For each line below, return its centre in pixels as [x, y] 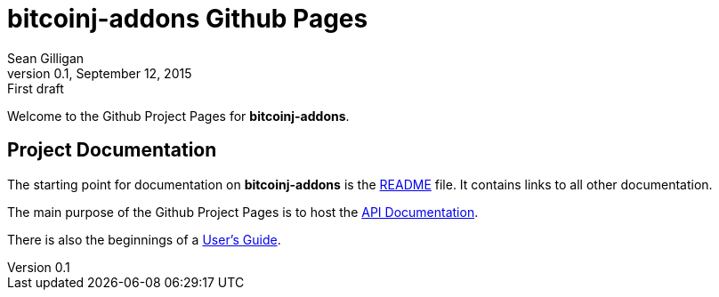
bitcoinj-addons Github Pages [188, 19]
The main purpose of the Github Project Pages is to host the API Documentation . [243, 212]
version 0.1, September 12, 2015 [100, 73]
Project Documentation [112, 150]
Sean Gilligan [46, 58]
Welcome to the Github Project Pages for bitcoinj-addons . [178, 116]
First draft [36, 88]
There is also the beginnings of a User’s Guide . [144, 239]
